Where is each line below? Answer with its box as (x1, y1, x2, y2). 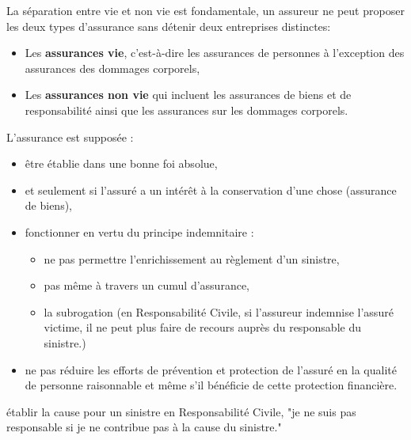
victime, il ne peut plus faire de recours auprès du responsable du (44, 319, 361, 336)
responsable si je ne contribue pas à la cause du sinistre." (6, 419, 282, 435)
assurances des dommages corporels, (25, 59, 200, 76)
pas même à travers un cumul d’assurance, (44, 277, 249, 294)
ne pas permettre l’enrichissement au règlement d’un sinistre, (44, 250, 340, 267)
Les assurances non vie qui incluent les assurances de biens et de (25, 86, 352, 103)
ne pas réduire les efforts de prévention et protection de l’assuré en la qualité (25, 361, 397, 377)
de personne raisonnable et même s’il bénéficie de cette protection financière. (25, 377, 398, 393)
